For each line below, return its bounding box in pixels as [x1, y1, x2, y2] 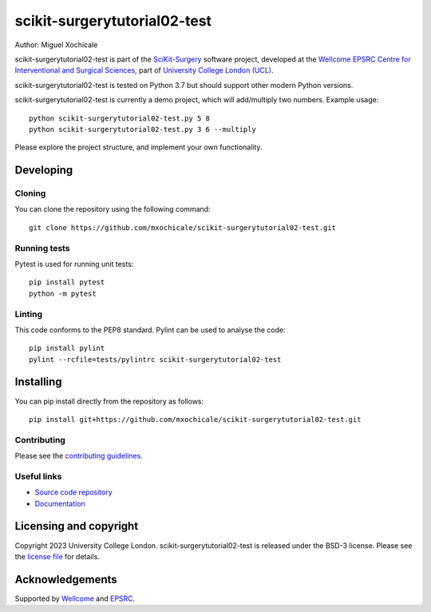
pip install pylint [29, 344, 105, 353]
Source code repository [34, 487, 113, 497]
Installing [14, 376, 63, 389]
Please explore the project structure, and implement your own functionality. [14, 142, 263, 152]
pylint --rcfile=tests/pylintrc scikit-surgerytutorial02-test [29, 355, 282, 364]
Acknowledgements [14, 572, 117, 586]
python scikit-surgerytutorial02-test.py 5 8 [29, 113, 211, 123]
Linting [14, 308, 43, 320]
